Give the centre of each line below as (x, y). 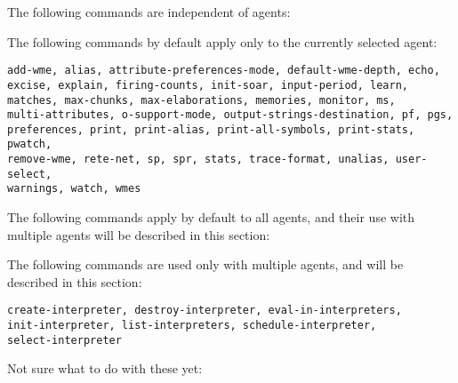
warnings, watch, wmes (74, 189)
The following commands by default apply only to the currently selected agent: (222, 41)
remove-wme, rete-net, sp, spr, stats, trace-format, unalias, (198, 160)
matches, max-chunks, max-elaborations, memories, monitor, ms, (201, 100)
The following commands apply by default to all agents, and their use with (211, 217)
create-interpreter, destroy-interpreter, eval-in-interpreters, (205, 311)
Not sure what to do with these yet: (105, 368)
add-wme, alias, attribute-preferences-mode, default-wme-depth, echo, (224, 71)
